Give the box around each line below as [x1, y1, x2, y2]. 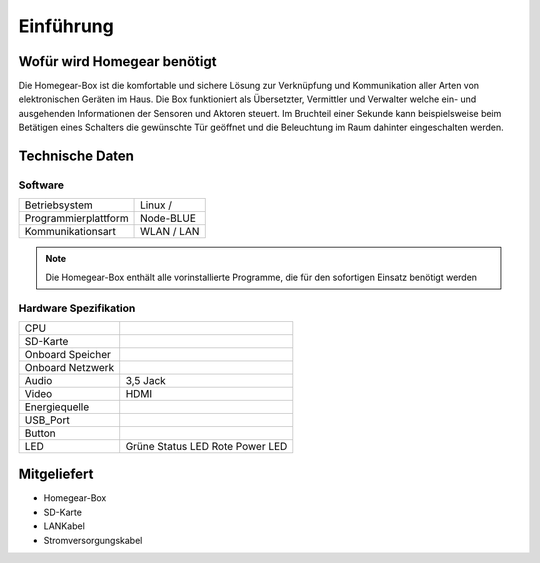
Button [24, 426, 57, 440]
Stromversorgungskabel [43, 534, 143, 546]
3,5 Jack [125, 373, 167, 387]
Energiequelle [24, 400, 90, 414]
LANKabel [43, 520, 85, 532]
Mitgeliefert [18, 466, 94, 483]
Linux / [140, 198, 173, 212]
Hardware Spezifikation [18, 301, 136, 315]
